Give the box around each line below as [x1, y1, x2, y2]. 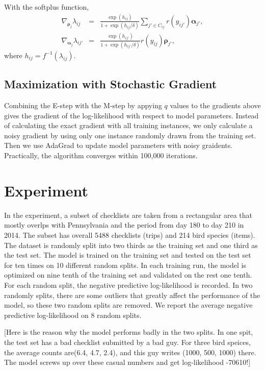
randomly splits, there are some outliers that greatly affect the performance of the [4, 289, 260, 300]
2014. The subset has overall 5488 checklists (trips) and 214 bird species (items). [4, 229, 255, 240]
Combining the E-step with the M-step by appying [4, 100, 162, 111]
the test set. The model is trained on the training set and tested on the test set [4, 250, 251, 260]
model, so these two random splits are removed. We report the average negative [4, 300, 253, 310]
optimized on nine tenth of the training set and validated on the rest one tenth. [4, 269, 252, 280]
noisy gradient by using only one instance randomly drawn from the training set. [4, 130, 256, 140]
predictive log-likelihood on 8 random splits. [4, 309, 142, 320]
